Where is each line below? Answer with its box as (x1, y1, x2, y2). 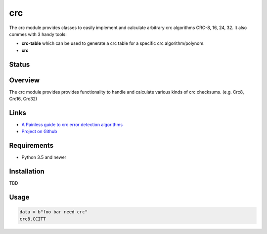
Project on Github (21, 129, 57, 134)
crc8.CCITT (19, 216, 46, 222)
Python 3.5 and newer (21, 154, 67, 160)
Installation (9, 167, 44, 176)
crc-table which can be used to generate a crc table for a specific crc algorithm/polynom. (21, 40, 205, 46)
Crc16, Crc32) (9, 96, 38, 102)
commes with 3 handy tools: (9, 31, 67, 37)
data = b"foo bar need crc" (19, 209, 88, 215)
